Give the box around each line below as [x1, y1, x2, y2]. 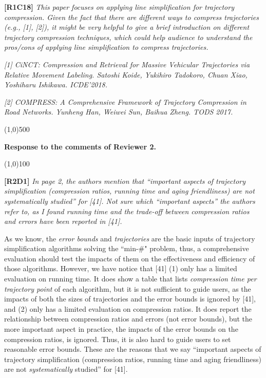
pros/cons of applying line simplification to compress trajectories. [4, 42, 208, 52]
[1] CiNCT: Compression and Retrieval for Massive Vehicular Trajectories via [4, 59, 250, 69]
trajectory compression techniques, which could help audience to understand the [4, 31, 253, 42]
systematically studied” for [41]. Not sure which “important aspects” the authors [4, 195, 255, 206]
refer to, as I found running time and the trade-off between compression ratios [4, 205, 250, 216]
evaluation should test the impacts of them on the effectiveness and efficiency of [4, 253, 255, 263]
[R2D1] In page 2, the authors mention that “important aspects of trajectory [4, 175, 246, 186]
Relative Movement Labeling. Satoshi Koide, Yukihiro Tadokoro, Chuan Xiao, [4, 69, 248, 80]
